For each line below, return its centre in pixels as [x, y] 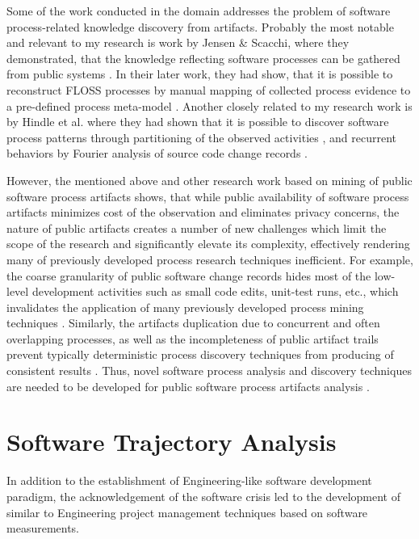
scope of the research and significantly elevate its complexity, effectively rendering [208, 244]
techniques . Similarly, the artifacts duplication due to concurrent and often [193, 323]
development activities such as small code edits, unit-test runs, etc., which [215, 291]
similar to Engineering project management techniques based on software [187, 512]
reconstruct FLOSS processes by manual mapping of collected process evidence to [209, 89]
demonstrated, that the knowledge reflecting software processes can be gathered [203, 58]
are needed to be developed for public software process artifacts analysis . [188, 386]
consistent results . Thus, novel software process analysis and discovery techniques [209, 371]
